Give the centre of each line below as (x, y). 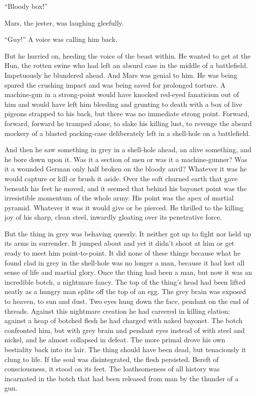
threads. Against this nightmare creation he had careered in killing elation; (117, 311)
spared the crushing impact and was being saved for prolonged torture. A (115, 84)
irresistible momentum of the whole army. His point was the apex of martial (119, 198)
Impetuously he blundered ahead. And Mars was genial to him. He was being (121, 75)
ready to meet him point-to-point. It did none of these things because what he (123, 253)
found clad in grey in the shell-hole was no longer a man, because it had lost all (125, 262)
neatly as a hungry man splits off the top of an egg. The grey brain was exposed (125, 291)
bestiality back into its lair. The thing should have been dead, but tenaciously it (125, 349)
